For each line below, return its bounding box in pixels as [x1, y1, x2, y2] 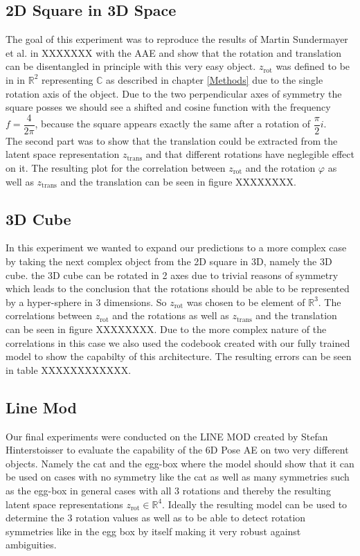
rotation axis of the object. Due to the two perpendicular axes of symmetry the [6, 86, 342, 100]
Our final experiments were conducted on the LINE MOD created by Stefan [6, 429, 328, 443]
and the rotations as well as [112, 308, 229, 323]
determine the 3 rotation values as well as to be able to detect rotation [6, 510, 306, 525]
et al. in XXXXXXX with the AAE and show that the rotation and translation [6, 45, 342, 60]
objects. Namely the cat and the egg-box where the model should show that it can [6, 456, 354, 470]
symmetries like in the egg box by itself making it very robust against [6, 523, 301, 538]
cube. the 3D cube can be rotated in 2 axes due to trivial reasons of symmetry [6, 267, 339, 282]
